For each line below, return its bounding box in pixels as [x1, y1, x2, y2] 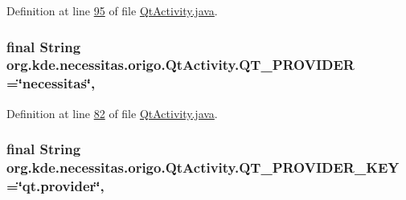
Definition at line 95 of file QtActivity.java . [6, 2, 218, 18]
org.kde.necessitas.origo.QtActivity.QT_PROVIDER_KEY [6, 157, 400, 178]
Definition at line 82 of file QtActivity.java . [6, 104, 218, 121]
